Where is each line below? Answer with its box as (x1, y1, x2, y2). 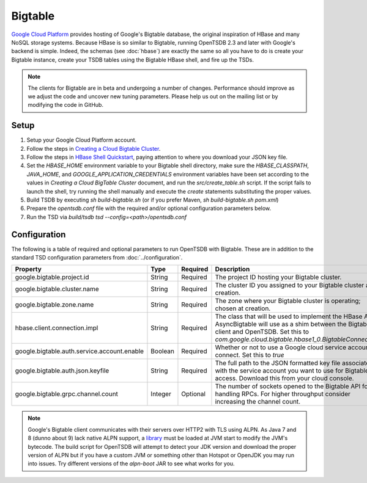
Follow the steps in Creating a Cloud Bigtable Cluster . (26, 145, 161, 152)
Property (15, 265, 42, 274)
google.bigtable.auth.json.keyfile (15, 366, 109, 375)
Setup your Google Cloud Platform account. (26, 136, 137, 143)
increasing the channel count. (215, 398, 301, 406)
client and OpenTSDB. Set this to (215, 327, 309, 336)
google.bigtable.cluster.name (15, 285, 99, 293)
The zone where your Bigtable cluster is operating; (215, 297, 361, 305)
